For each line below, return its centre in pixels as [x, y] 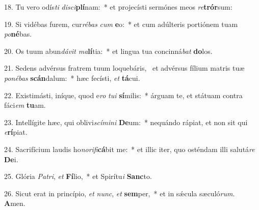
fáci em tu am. [25, 105]
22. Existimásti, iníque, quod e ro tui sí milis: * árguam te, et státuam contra [123, 95]
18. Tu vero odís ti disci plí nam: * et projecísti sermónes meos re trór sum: [118, 7]
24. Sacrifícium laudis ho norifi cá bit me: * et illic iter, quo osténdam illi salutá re [129, 149]
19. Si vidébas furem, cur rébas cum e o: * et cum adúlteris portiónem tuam [121, 24]
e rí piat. [16, 132]
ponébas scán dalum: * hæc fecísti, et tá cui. [72, 78]
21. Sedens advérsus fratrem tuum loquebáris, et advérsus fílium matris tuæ [124, 68]
